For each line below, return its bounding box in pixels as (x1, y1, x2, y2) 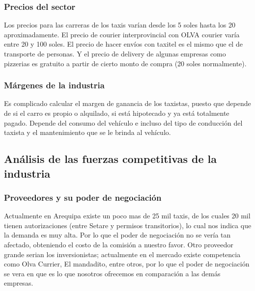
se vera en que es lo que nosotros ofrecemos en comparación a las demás (4, 268, 221, 278)
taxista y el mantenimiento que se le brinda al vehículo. (4, 127, 171, 137)
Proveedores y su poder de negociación (4, 191, 162, 203)
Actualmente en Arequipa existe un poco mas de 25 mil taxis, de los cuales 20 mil (4, 211, 251, 221)
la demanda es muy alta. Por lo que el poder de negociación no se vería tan (4, 230, 231, 240)
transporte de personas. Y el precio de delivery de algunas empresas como (4, 49, 226, 58)
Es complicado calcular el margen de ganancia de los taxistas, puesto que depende (4, 98, 251, 108)
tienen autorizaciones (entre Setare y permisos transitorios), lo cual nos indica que (4, 220, 252, 230)
